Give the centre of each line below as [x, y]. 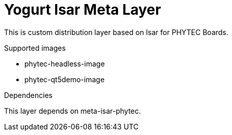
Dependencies [28, 95]
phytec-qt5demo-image [65, 79]
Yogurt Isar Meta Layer [83, 10]
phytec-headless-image [65, 63]
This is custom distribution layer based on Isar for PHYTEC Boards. [116, 32]
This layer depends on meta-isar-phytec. [72, 111]
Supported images [35, 48]
